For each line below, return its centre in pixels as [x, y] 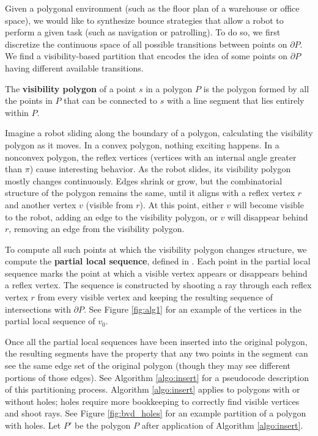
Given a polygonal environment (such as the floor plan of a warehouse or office [152, 8]
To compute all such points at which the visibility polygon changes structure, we [156, 249]
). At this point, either [182, 204]
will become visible [268, 204]
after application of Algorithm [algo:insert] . [222, 425]
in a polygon [169, 88]
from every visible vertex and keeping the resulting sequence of [155, 297]
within [17, 112]
